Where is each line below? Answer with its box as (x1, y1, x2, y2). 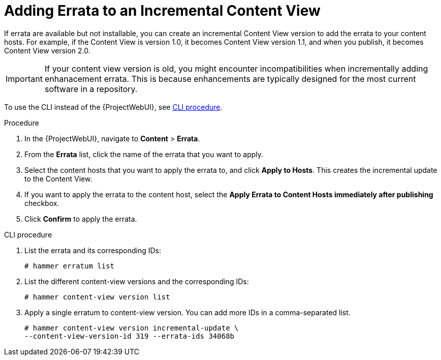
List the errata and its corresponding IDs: (24, 246, 161, 255)
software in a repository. (44, 83, 138, 94)
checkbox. (24, 198, 59, 207)
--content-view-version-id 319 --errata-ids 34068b (24, 332, 235, 340)
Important (6, 73, 43, 84)
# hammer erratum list (24, 261, 115, 270)
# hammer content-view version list (24, 292, 170, 301)
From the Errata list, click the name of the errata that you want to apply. (24, 149, 264, 159)
